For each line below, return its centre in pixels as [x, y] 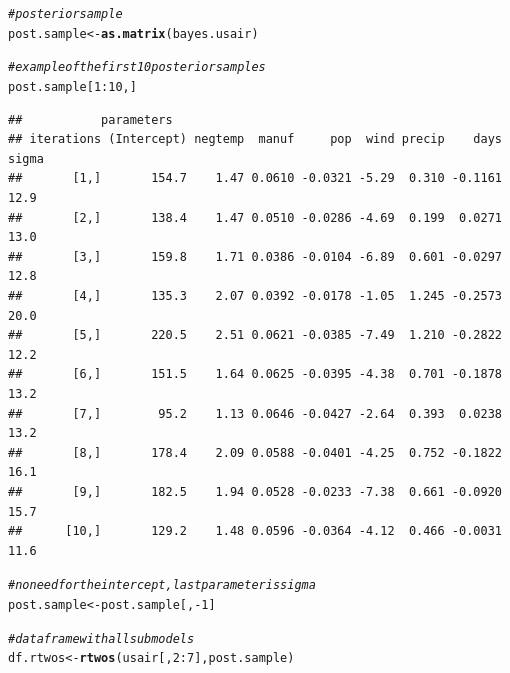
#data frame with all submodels [101, 638]
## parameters [90, 119]
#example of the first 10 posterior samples [137, 67]
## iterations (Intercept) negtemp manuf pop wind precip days [255, 139]
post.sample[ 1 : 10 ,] [72, 86]
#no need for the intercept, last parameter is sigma [162, 585]
